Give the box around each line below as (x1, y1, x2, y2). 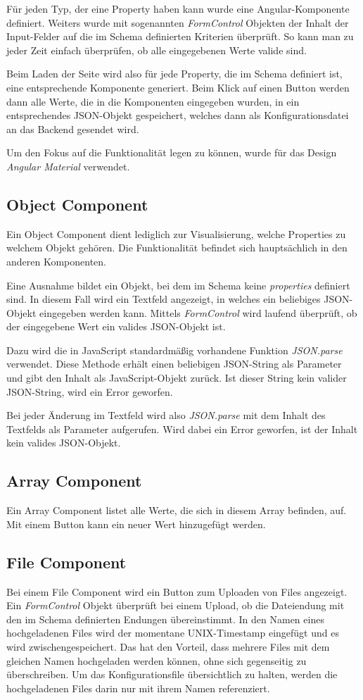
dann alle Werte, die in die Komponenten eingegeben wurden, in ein (6, 94, 300, 108)
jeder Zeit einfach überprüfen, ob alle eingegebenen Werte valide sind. (6, 42, 307, 57)
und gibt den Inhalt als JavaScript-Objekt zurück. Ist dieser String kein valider (6, 370, 347, 385)
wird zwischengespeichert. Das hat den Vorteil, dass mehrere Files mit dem (6, 639, 330, 654)
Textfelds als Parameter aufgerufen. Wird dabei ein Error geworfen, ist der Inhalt (6, 421, 358, 436)
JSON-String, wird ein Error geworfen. (6, 384, 173, 399)
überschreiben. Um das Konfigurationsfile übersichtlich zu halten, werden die (6, 667, 338, 682)
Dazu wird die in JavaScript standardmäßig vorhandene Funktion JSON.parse (6, 342, 343, 357)
